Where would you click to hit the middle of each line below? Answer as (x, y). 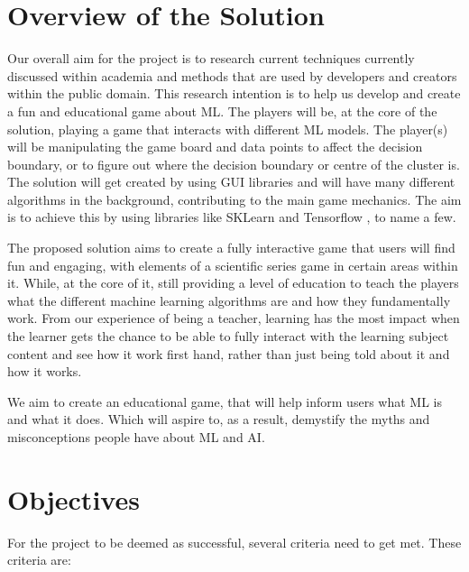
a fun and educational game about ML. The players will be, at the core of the (222, 111)
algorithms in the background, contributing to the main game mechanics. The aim (234, 199)
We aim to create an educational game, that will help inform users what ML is (225, 401)
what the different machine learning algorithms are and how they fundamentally (229, 300)
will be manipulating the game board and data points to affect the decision (215, 147)
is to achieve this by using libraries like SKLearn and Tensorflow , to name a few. (232, 217)
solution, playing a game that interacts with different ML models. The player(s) (228, 129)
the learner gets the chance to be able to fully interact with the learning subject (228, 336)
